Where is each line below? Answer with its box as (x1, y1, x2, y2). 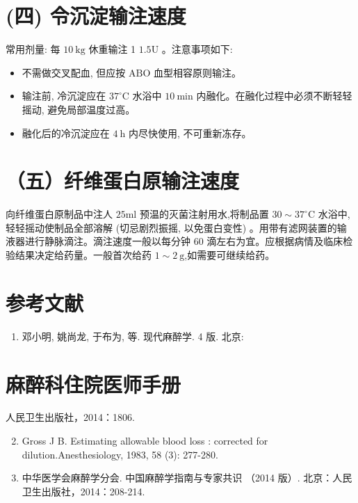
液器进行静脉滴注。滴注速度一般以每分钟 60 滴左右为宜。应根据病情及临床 (6, 234, 343, 248)
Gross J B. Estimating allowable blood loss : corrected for (22, 433, 268, 448)
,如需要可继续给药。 (184, 248, 275, 262)
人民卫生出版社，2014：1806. (6, 410, 135, 424)
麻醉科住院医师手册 (6, 369, 181, 398)
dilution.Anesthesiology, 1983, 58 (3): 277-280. (22, 447, 218, 461)
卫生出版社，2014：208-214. (22, 484, 145, 498)
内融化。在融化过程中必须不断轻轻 (196, 88, 352, 103)
